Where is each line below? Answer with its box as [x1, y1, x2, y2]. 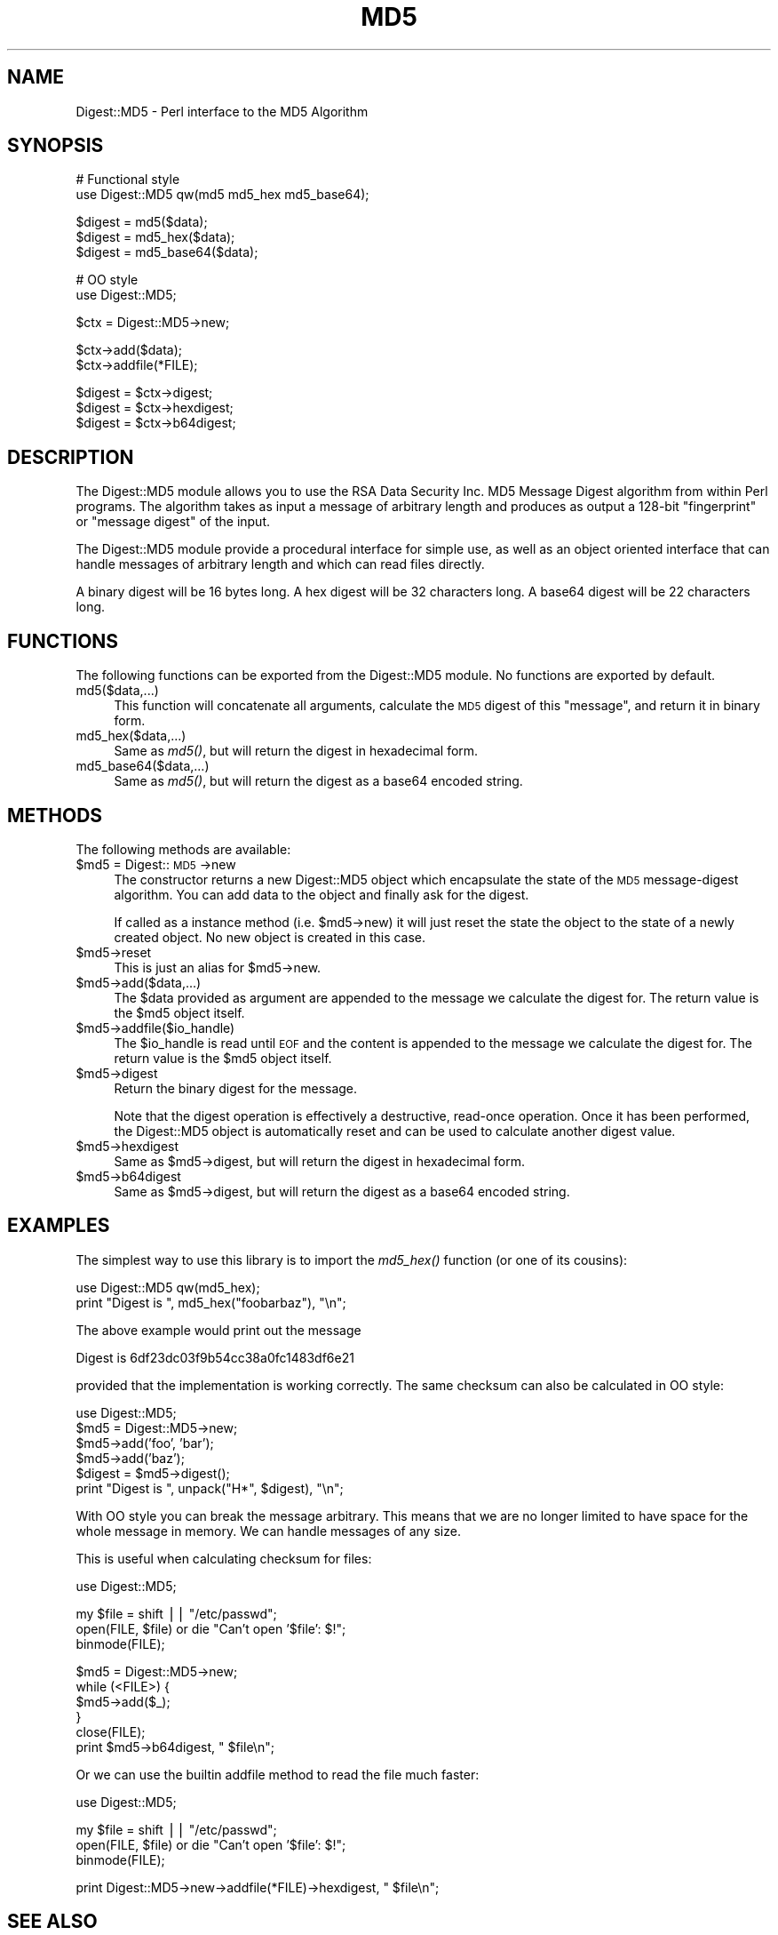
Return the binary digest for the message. [114, 1080, 358, 1096]
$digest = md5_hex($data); [75, 229, 235, 245]
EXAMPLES [7, 1214, 110, 1237]
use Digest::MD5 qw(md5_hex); [75, 1279, 260, 1295]
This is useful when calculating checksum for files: [75, 1550, 372, 1566]
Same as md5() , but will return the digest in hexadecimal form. [114, 743, 479, 759]
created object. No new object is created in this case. [114, 929, 426, 945]
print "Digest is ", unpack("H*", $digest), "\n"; [75, 1480, 344, 1496]
